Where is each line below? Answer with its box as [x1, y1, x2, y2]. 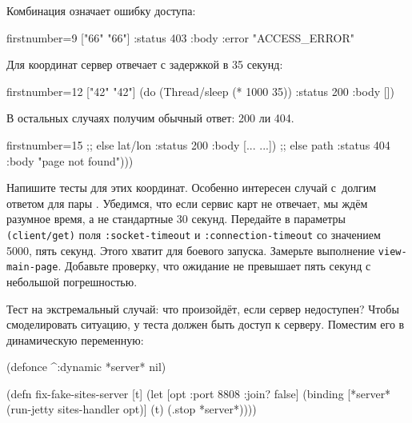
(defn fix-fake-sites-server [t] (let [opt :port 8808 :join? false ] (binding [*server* [6, 385, 391, 401]
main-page [6, 261, 58, 273]
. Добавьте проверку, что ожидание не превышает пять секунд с [58, 257, 371, 274]
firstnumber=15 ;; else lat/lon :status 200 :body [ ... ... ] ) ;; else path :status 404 [6, 136, 390, 153]
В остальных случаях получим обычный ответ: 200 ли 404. [6, 110, 294, 126]
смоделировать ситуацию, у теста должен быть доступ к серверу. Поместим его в [6, 316, 405, 333]
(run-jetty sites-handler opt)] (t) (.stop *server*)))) [6, 401, 257, 417]
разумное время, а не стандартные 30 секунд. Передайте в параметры [6, 210, 346, 227]
